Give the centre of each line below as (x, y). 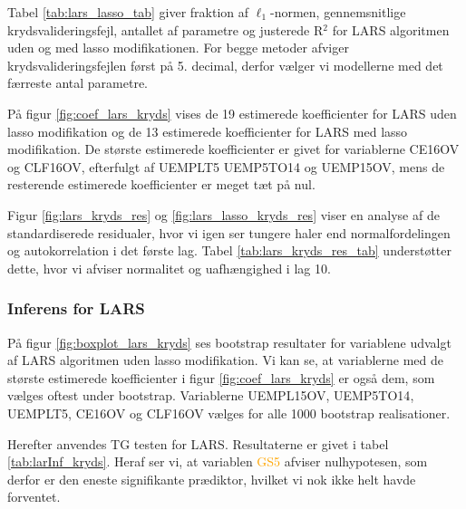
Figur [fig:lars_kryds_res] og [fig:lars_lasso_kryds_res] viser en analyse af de (223, 214)
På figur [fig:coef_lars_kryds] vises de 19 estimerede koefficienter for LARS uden (232, 113)
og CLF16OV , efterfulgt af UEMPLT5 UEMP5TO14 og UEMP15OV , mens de (226, 166)
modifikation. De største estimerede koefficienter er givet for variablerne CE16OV (233, 149)
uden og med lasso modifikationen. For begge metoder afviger (178, 48)
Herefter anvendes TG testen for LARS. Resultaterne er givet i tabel (198, 443)
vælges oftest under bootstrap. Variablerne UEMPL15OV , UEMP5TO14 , (211, 395)
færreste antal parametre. (78, 83)
